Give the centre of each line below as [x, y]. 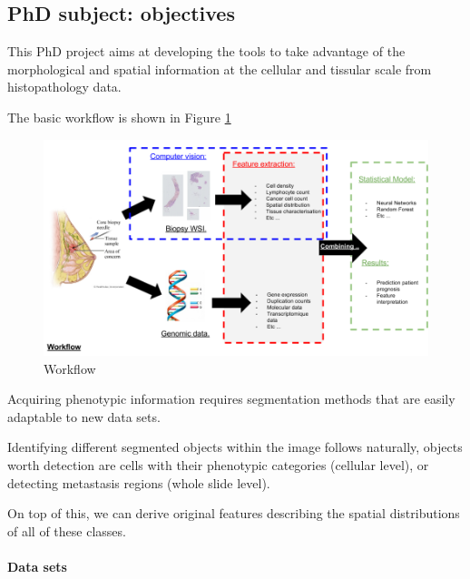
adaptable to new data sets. [84, 416]
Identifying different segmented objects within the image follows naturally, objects [235, 447]
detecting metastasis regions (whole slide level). [139, 482]
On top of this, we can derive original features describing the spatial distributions [234, 513]
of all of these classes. [67, 530]
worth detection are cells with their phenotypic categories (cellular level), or [218, 465]
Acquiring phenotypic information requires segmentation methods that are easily [231, 399]
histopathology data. [64, 87]
